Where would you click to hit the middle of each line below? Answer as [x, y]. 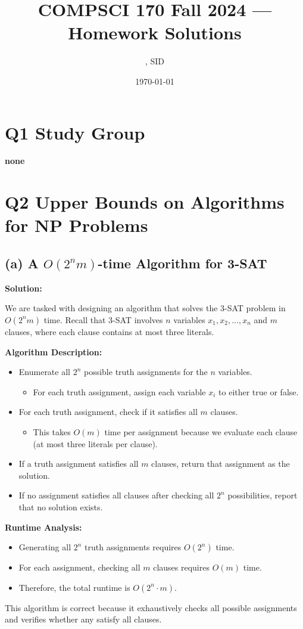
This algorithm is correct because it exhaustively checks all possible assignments [151, 607]
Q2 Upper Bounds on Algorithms [145, 202]
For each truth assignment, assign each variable [119, 391]
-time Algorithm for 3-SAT [182, 263]
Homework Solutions [155, 32]
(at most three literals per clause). [95, 443]
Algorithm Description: [54, 351]
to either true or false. [259, 391]
